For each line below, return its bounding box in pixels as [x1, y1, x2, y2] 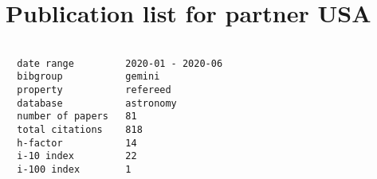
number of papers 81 [17, 111, 137, 123]
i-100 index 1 [17, 164, 132, 176]
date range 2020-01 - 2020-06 [17, 57, 223, 69]
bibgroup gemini [17, 71, 160, 83]
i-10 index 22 [17, 150, 137, 162]
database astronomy [17, 97, 177, 109]
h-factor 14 [17, 137, 137, 149]
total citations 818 [17, 124, 143, 136]
